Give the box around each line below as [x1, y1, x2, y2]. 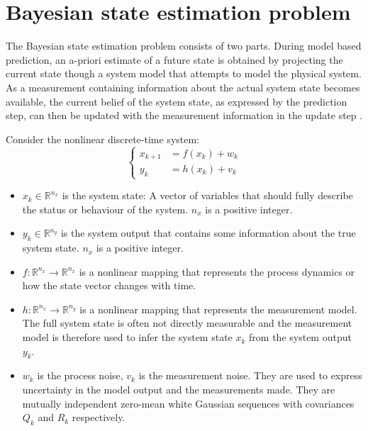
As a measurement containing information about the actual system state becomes [6, 79, 360, 94]
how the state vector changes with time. [22, 278, 196, 293]
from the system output [249, 330, 352, 345]
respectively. [72, 410, 126, 425]
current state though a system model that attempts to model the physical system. [6, 66, 362, 81]
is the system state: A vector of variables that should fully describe [62, 188, 353, 203]
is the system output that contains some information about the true [60, 225, 356, 240]
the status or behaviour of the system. [22, 201, 189, 216]
